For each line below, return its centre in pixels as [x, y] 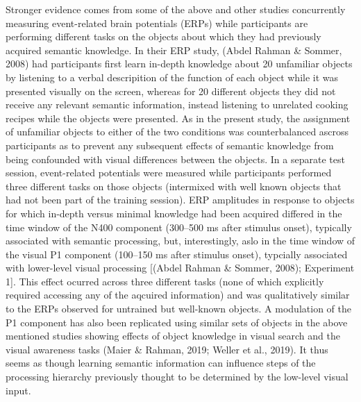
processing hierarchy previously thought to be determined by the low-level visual [177, 377]
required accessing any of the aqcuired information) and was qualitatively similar [178, 295]
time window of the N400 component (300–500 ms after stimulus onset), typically [179, 227]
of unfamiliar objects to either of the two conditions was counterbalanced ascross [177, 132]
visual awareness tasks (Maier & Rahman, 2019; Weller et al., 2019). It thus [167, 349]
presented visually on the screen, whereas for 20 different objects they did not [171, 91]
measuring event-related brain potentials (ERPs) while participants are [157, 23]
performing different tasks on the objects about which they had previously [163, 36]
